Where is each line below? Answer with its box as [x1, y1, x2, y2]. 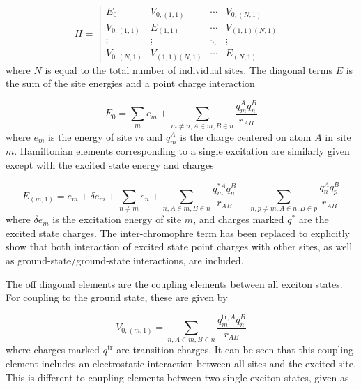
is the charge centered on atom [180, 129, 312, 144]
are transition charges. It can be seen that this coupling [116, 342, 354, 357]
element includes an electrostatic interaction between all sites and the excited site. [6, 356, 356, 370]
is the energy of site [48, 129, 132, 144]
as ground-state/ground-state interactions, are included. [6, 252, 244, 267]
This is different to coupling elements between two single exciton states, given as [6, 369, 349, 384]
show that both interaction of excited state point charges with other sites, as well [6, 239, 353, 254]
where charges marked [6, 342, 100, 357]
